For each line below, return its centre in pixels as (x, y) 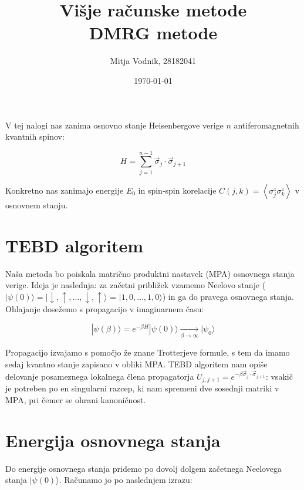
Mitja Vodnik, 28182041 (153, 61)
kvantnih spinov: (35, 136)
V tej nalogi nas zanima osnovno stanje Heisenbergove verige (114, 125)
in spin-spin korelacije (177, 190)
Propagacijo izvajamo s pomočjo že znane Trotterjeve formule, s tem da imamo (148, 352)
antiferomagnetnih (266, 125)
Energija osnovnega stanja (113, 440)
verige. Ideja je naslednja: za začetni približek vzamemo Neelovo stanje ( (136, 285)
